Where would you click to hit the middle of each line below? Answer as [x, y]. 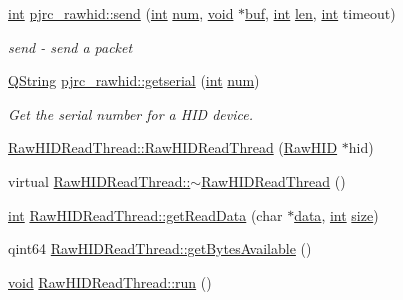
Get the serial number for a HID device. [130, 113]
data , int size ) [336, 214]
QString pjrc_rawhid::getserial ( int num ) [134, 80]
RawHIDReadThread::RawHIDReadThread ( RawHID [173, 147]
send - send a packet [70, 46]
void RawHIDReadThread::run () [110, 281]
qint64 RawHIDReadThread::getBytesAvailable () [160, 248]
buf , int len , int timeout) [320, 13]
